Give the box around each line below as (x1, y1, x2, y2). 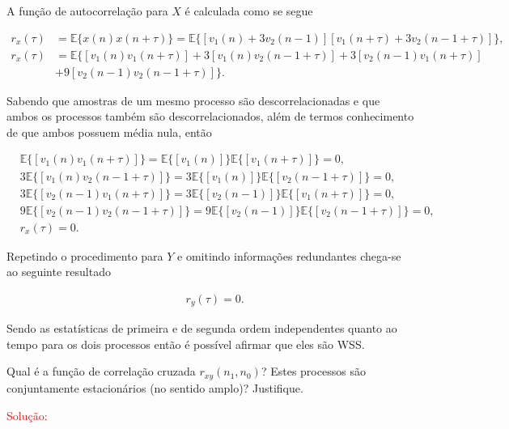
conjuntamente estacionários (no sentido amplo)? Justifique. (6, 379, 303, 396)
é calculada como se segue (185, 2, 313, 19)
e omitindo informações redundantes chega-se (177, 247, 401, 264)
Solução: (6, 406, 48, 423)
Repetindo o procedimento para (6, 247, 163, 264)
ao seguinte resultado (6, 263, 111, 280)
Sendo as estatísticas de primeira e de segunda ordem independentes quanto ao (6, 320, 397, 337)
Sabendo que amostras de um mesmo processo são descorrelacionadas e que (6, 91, 380, 108)
